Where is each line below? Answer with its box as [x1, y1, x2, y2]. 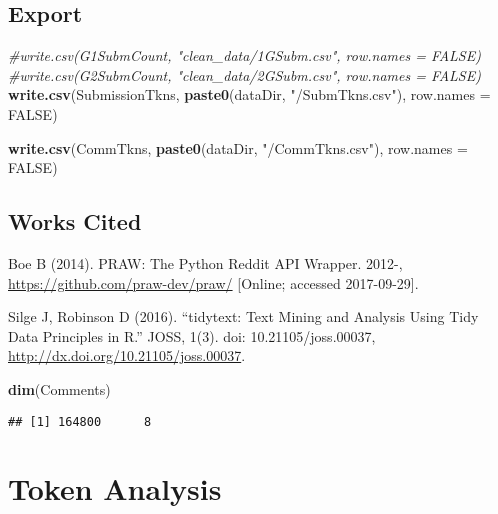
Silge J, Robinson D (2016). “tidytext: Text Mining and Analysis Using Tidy [8, 306, 479, 327]
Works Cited [8, 206, 142, 237]
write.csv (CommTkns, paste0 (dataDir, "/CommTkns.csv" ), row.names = [8, 137, 468, 158]
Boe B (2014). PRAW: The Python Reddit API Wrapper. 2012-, [8, 252, 403, 273]
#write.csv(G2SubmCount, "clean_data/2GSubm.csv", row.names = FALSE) [8, 64, 481, 85]
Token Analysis [8, 468, 222, 509]
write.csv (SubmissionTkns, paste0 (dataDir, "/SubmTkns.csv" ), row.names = [8, 84, 491, 105]
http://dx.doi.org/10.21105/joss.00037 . [8, 345, 246, 366]
